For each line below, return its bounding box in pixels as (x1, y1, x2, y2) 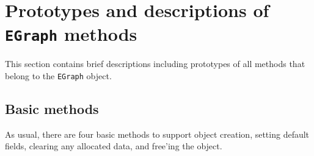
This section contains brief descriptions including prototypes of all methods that (5, 57, 305, 70)
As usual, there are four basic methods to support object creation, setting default (5, 127, 310, 140)
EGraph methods (5, 21, 137, 46)
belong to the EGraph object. (5, 69, 112, 82)
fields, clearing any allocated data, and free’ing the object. (5, 140, 222, 152)
